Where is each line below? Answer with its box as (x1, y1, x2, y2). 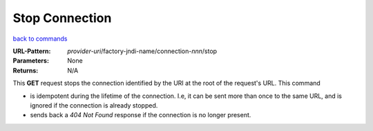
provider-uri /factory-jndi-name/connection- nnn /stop (67, 47, 218, 55)
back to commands (12, 34, 68, 43)
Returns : (12, 66, 39, 74)
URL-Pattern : (12, 47, 51, 55)
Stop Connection (12, 10, 112, 26)
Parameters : (12, 57, 50, 65)
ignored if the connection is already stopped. (30, 101, 158, 110)
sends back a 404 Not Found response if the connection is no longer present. (30, 111, 251, 119)
